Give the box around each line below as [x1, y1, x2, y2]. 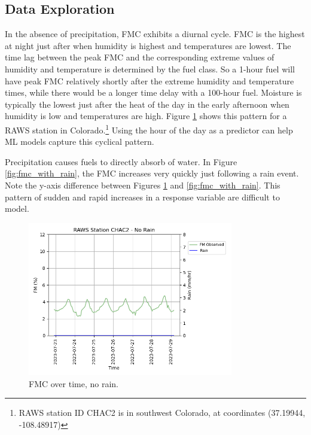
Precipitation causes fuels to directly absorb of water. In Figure [5, 155, 237, 168]
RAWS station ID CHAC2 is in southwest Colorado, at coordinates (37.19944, [19, 406, 306, 419]
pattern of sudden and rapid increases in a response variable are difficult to [5, 190, 280, 203]
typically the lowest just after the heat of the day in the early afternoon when [5, 98, 289, 110]
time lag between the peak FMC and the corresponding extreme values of [5, 51, 275, 63]
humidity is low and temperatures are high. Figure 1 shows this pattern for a [5, 109, 287, 122]
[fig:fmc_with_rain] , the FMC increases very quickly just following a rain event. [5, 167, 299, 180]
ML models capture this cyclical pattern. [5, 135, 154, 148]
